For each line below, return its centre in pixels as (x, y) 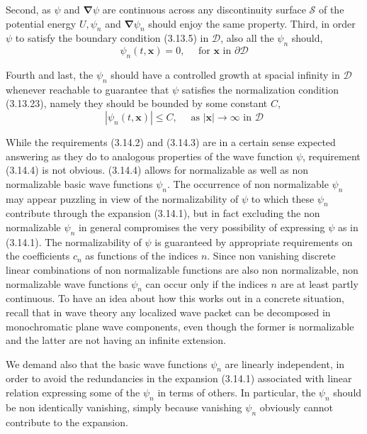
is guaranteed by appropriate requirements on (254, 241)
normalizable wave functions (67, 283)
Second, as (28, 9)
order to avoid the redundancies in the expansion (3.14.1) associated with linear (179, 378)
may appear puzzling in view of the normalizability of (122, 198)
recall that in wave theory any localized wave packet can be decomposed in (168, 312)
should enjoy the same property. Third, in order (252, 23)
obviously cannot (296, 407)
